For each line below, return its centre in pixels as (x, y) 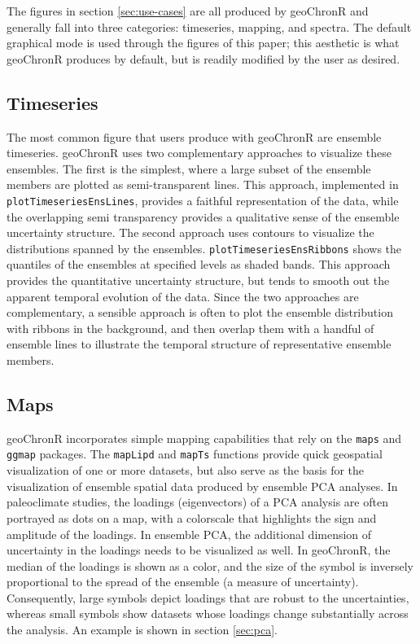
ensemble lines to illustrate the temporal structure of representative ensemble (199, 344)
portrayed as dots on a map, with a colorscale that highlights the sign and (192, 517)
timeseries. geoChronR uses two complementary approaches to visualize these (199, 153)
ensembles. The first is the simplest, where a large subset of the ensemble (189, 168)
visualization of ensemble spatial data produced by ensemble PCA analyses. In (202, 486)
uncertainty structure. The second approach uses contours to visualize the (190, 232)
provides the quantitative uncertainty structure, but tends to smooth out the (198, 280)
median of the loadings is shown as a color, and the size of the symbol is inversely (210, 565)
